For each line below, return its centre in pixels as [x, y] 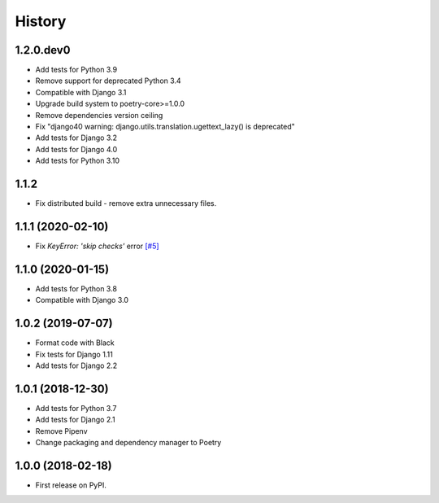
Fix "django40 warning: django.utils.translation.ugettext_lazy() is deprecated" [165, 127]
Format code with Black [75, 343]
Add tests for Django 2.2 [76, 365]
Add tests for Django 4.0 [76, 149]
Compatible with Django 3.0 [82, 300]
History [41, 21]
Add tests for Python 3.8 [76, 288]
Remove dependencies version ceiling [99, 115]
